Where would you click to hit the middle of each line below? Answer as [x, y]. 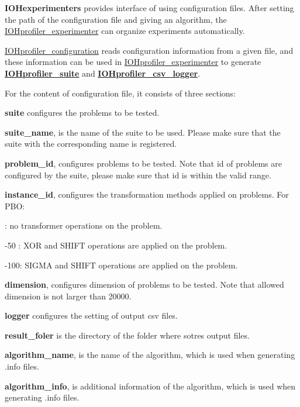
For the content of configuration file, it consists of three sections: [120, 93]
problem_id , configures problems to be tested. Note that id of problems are [143, 163]
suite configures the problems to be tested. [82, 113]
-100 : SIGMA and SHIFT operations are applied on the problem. [121, 265]
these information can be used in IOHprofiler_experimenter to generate [133, 62]
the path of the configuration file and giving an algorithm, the [116, 19]
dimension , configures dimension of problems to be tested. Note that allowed [144, 284]
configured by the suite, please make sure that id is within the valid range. [138, 175]
